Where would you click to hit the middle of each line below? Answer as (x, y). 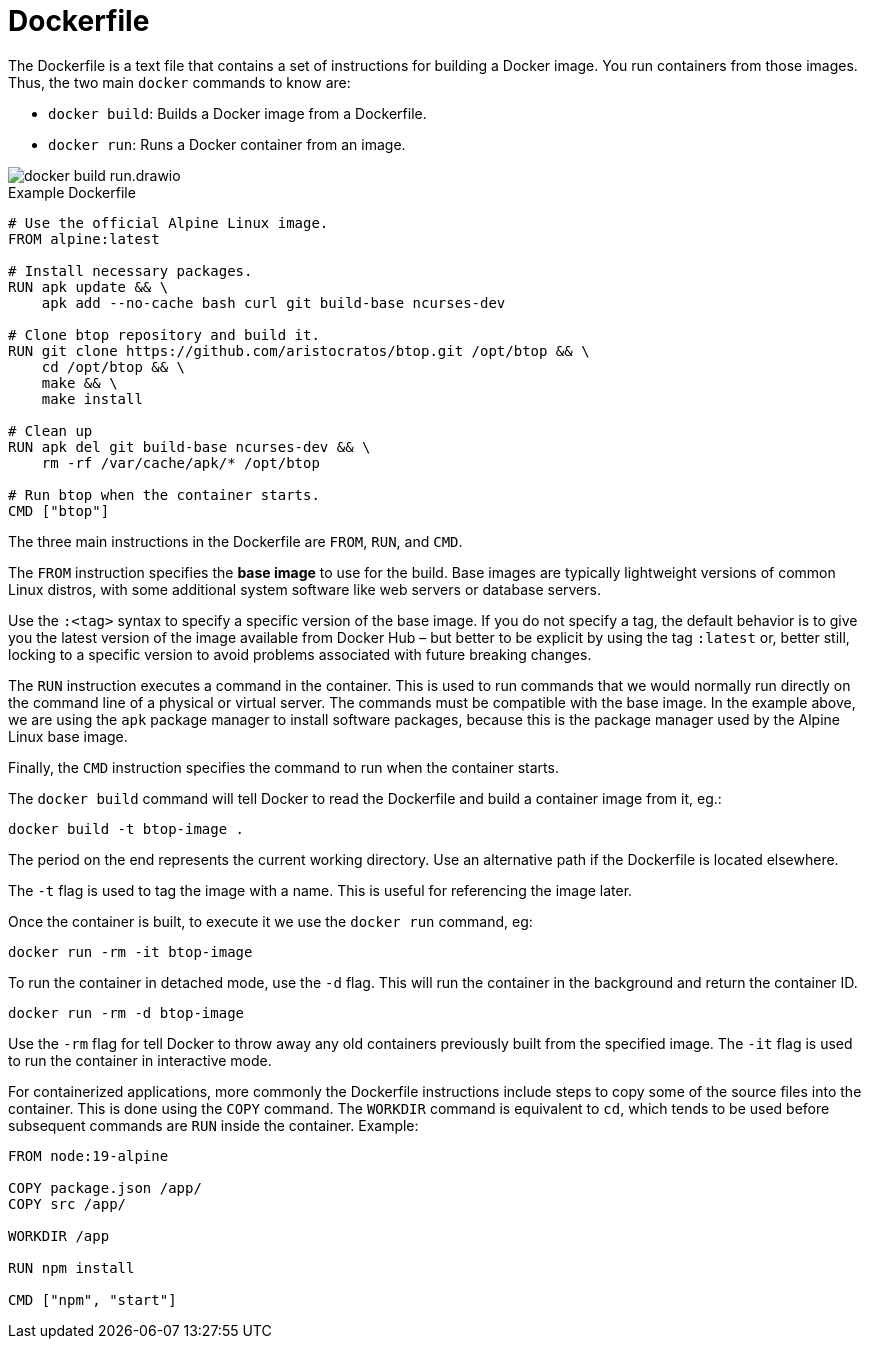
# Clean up (50, 430)
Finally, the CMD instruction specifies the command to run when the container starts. (283, 767)
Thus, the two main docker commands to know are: (179, 82)
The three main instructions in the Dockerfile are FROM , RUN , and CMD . (235, 541)
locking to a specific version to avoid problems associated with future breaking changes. (300, 654)
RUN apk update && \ (88, 286)
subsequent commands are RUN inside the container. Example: (213, 1125)
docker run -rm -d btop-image (126, 1012)
